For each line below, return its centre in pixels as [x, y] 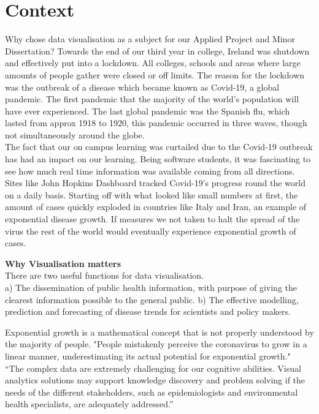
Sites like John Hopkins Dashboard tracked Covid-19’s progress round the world [155, 183]
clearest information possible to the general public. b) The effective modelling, [152, 299]
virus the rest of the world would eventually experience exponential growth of [151, 231]
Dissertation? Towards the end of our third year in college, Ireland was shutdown [157, 51]
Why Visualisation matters [63, 263]
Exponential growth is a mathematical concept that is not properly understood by [159, 332]
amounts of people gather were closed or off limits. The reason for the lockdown [155, 74]
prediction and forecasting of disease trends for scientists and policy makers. [148, 311]
